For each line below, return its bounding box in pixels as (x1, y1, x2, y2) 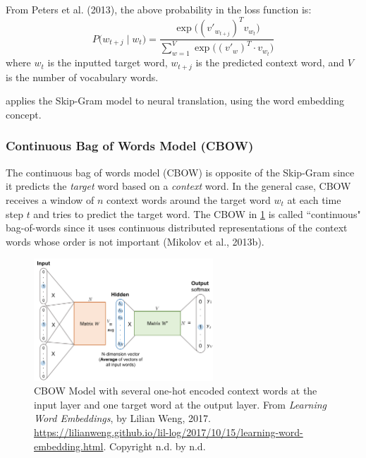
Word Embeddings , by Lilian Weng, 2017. (34, 411, 212, 426)
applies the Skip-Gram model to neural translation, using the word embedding (6, 93, 345, 108)
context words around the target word (106, 192, 271, 207)
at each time (287, 192, 341, 207)
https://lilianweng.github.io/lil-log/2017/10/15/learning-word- (34, 425, 303, 440)
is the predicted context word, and (195, 55, 344, 70)
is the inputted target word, (47, 55, 168, 70)
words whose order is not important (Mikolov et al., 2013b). (6, 234, 264, 248)
